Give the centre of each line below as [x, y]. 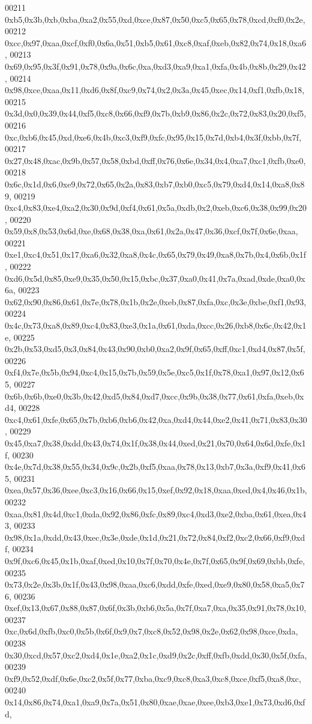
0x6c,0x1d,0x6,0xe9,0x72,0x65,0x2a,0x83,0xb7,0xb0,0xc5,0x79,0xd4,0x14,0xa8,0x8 [155, 184]
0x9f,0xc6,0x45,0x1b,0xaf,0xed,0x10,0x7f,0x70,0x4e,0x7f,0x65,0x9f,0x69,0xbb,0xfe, [155, 560]
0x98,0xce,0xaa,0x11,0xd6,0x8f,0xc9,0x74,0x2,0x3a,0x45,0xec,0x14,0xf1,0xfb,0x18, [155, 90]
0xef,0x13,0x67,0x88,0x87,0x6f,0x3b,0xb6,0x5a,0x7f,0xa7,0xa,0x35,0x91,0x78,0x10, [156, 608]
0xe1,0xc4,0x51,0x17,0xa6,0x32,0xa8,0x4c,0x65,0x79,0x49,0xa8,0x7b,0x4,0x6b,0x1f [156, 254]
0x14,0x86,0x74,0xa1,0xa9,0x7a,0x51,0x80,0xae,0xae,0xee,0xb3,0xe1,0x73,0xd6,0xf [155, 702]
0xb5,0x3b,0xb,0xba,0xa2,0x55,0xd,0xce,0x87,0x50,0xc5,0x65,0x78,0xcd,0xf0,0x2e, [155, 19]
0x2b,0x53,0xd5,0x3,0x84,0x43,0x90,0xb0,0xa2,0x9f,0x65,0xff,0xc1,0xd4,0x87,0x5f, [155, 349]
